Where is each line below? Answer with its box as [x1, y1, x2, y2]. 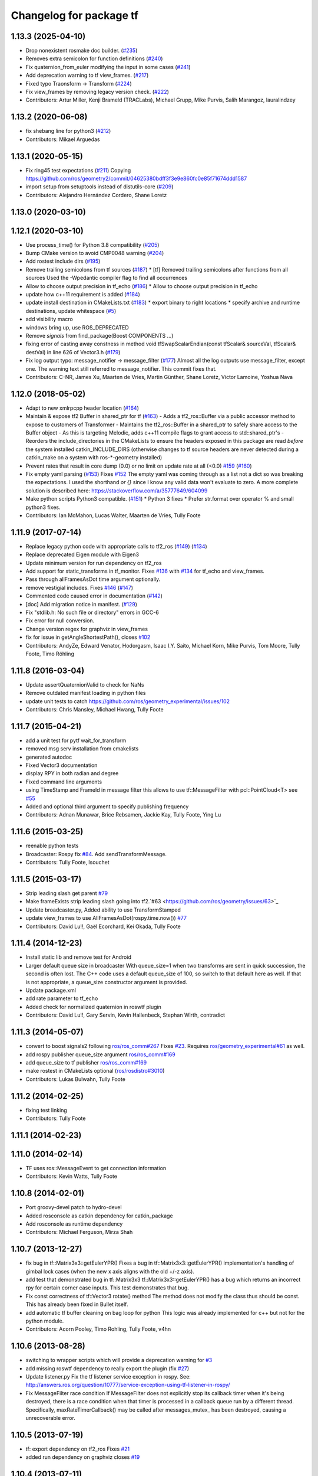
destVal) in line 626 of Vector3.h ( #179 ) [25, 348, 121, 355]
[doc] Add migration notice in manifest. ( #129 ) [25, 600, 138, 608]
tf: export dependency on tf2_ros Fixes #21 [25, 1445, 130, 1452]
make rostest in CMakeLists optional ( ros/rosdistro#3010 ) [25, 1067, 165, 1075]
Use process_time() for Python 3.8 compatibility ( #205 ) [25, 241, 160, 248]
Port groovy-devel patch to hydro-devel [25, 1204, 122, 1211]
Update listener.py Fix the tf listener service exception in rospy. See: [25, 1373, 191, 1380]
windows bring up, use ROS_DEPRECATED [25, 324, 129, 331]
